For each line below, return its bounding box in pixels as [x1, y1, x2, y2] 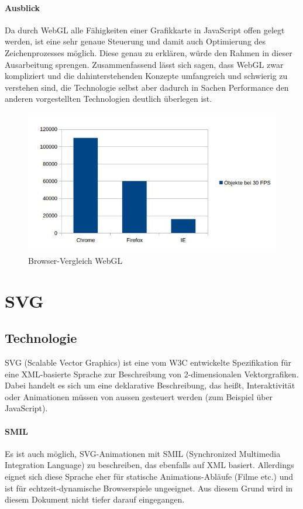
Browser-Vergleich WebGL [28, 254, 123, 266]
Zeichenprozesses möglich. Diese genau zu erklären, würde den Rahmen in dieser [5, 46, 292, 59]
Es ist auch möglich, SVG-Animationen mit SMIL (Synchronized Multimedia [5, 447, 281, 459]
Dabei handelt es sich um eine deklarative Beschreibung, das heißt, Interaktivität [5, 379, 295, 391]
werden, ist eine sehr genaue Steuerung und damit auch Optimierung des [5, 35, 266, 47]
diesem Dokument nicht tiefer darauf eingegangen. [5, 493, 185, 505]
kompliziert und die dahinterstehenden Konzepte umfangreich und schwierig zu [5, 70, 288, 82]
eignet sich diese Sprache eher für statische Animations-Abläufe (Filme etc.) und [5, 470, 294, 482]
